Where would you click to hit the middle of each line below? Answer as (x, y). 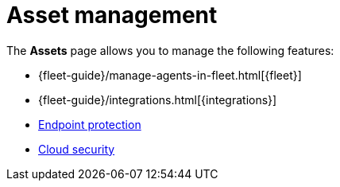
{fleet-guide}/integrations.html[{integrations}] (158, 99)
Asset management (112, 15)
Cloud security (77, 149)
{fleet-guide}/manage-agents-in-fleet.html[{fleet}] (170, 75)
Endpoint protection (90, 124)
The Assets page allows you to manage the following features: (170, 50)
